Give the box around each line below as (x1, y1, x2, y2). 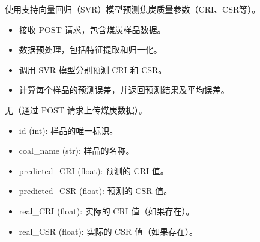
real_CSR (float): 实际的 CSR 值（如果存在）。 (19, 225, 198, 237)
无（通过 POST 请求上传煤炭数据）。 (5, 103, 147, 116)
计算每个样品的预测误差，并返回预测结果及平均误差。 (19, 83, 229, 96)
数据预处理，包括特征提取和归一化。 (19, 43, 162, 56)
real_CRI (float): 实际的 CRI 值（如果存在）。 (19, 204, 195, 217)
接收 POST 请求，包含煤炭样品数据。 (19, 23, 166, 35)
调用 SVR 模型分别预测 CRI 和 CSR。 (19, 63, 167, 76)
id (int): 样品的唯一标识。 (19, 124, 118, 136)
